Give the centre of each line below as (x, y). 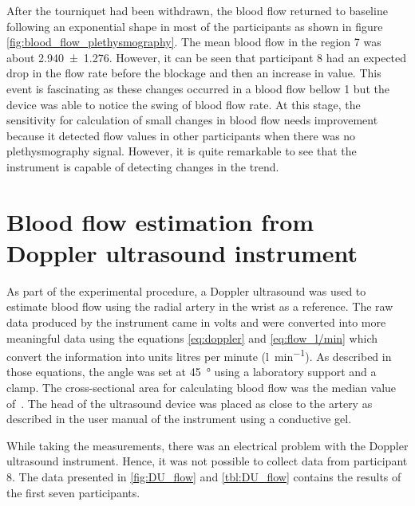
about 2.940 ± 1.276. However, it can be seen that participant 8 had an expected (207, 57)
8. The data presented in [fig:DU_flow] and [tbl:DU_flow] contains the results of (204, 477)
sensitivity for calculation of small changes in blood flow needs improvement (192, 120)
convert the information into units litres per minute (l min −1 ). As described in (199, 355)
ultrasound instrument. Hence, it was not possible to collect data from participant (207, 461)
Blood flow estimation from (160, 221)
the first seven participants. (73, 492)
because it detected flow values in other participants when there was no (181, 135)
